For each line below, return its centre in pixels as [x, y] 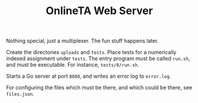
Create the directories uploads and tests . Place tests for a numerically [91, 52]
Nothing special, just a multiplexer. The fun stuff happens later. [82, 41]
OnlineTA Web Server [99, 11]
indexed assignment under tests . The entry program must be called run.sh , [98, 59]
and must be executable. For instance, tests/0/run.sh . [73, 65]
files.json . [20, 94]
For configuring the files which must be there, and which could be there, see [99, 88]
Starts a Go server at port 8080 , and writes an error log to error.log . [89, 76]
